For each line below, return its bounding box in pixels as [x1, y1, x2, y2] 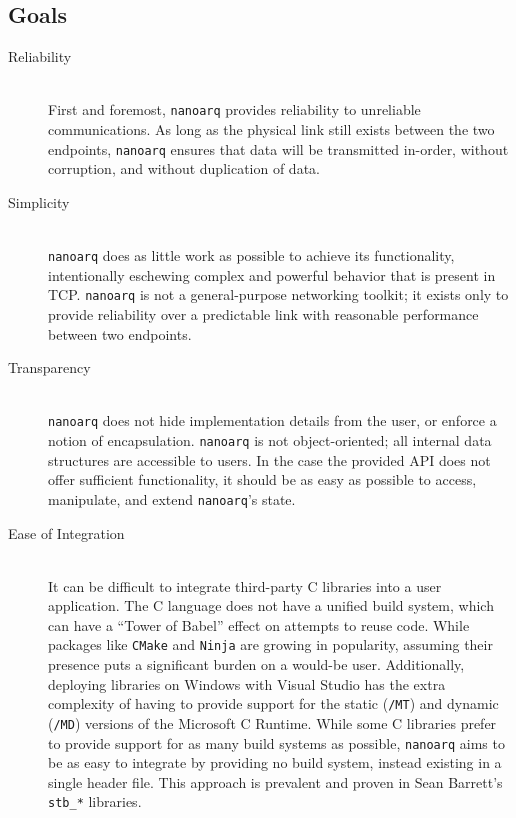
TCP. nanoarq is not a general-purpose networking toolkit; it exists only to [48, 284, 509, 305]
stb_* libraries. [48, 791, 142, 812]
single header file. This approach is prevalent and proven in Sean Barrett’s [48, 771, 503, 792]
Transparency [8, 357, 91, 378]
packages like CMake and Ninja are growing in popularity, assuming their [48, 634, 493, 655]
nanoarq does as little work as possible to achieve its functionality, [48, 245, 455, 266]
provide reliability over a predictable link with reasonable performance [48, 303, 479, 324]
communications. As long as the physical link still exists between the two [48, 119, 495, 140]
